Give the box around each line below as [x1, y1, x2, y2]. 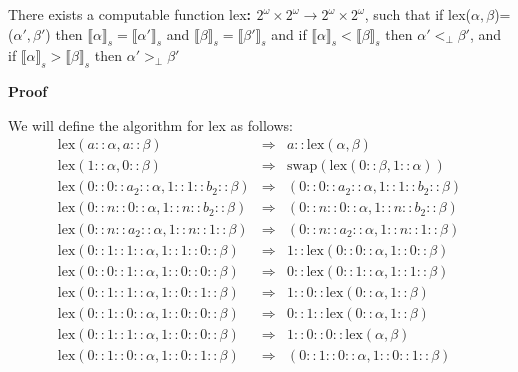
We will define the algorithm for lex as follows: [8, 114, 293, 135]
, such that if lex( [364, 4, 472, 24]
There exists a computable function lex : [8, 4, 252, 24]
